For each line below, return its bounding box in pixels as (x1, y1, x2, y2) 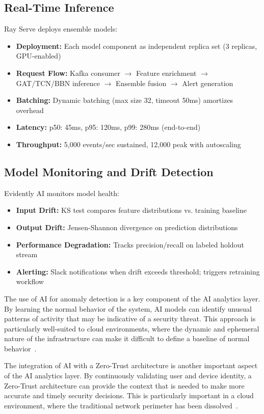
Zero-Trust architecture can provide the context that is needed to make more (4, 380, 245, 391)
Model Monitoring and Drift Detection (4, 163, 214, 179)
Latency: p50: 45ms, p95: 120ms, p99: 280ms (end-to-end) (16, 122, 201, 132)
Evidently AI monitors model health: (4, 187, 119, 198)
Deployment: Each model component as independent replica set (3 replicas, (16, 40, 257, 51)
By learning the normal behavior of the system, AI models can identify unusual (4, 303, 252, 314)
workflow (16, 276, 44, 287)
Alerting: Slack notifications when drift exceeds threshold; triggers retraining (16, 266, 260, 277)
